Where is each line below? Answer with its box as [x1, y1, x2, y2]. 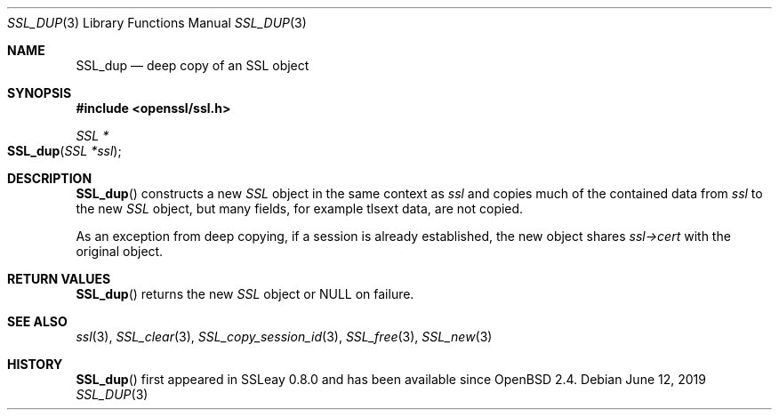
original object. [76, 244, 164, 259]
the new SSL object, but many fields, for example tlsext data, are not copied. [76, 201, 524, 216]
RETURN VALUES [7, 271, 111, 286]
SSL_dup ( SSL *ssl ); [7, 143, 122, 158]
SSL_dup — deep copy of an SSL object [76, 58, 309, 73]
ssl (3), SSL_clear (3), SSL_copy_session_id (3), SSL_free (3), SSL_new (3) [76, 329, 493, 344]
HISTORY [7, 357, 63, 372]
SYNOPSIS [7, 85, 72, 100]
